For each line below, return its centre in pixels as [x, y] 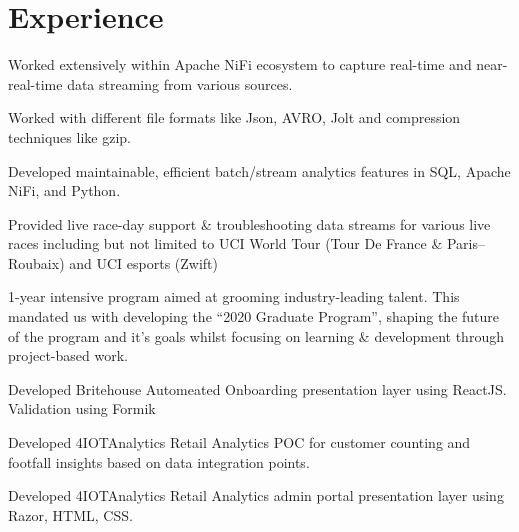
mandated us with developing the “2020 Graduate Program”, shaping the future [254, 316]
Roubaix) [36, 262]
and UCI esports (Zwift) [144, 262]
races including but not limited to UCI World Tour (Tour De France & [225, 243]
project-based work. [68, 355]
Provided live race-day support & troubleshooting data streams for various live [249, 223]
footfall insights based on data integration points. [159, 461]
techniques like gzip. [69, 136]
